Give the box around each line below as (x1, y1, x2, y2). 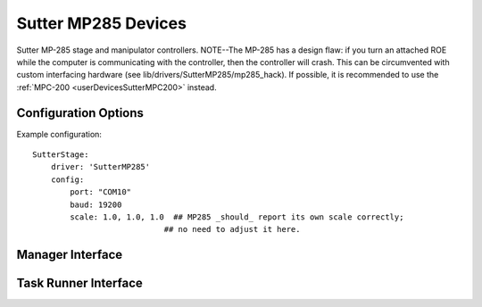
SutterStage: (32, 150, 89, 160)
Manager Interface (16, 247, 123, 262)
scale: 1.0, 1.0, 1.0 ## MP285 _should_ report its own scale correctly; (70, 212, 404, 222)
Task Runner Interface (16, 276, 143, 291)
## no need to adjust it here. (163, 224, 301, 235)
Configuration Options (16, 105, 145, 120)
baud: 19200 (70, 199, 122, 210)
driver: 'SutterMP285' (50, 162, 151, 172)
